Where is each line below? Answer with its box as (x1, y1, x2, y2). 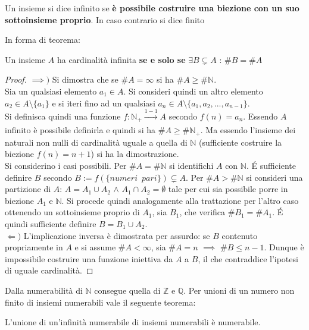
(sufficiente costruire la (199, 136, 282, 148)
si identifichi (169, 159, 214, 171)
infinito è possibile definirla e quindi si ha (5, 124, 156, 136)
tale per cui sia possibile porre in (168, 183, 288, 195)
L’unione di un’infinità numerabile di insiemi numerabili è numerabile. (5, 316, 261, 328)
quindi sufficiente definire (5, 217, 96, 230)
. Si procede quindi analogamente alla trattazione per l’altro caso (61, 194, 299, 206)
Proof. (5, 73, 27, 86)
